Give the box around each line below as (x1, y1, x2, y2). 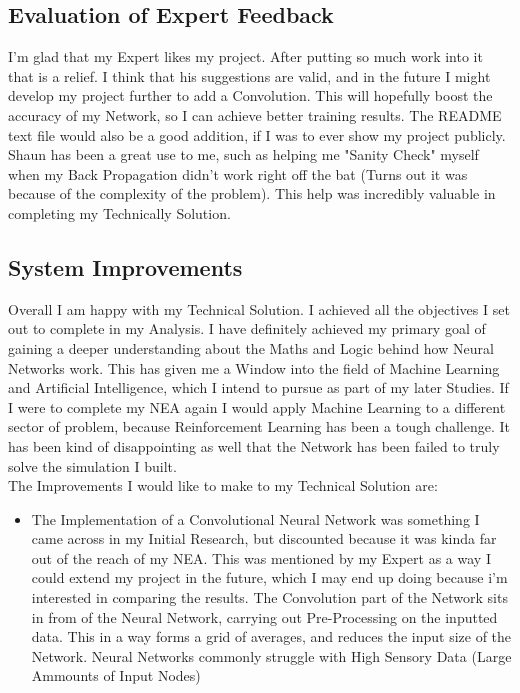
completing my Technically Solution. (8, 202, 231, 223)
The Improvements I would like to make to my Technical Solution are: (8, 475, 438, 496)
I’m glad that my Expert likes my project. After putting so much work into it (8, 46, 483, 67)
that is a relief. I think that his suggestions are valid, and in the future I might (8, 65, 491, 86)
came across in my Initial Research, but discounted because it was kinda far (31, 528, 497, 549)
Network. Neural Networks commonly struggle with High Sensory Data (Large (31, 645, 512, 666)
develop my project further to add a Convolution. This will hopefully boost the (8, 85, 493, 106)
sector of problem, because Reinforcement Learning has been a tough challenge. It (8, 416, 511, 437)
